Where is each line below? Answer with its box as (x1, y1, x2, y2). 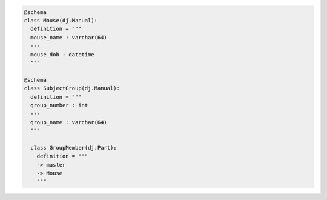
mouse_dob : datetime (30, 51, 95, 58)
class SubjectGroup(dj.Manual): (24, 85, 121, 92)
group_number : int (30, 102, 88, 108)
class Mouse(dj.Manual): (24, 17, 98, 24)
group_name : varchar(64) (30, 119, 107, 125)
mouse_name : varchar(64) (30, 34, 107, 41)
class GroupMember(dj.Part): (30, 144, 117, 151)
